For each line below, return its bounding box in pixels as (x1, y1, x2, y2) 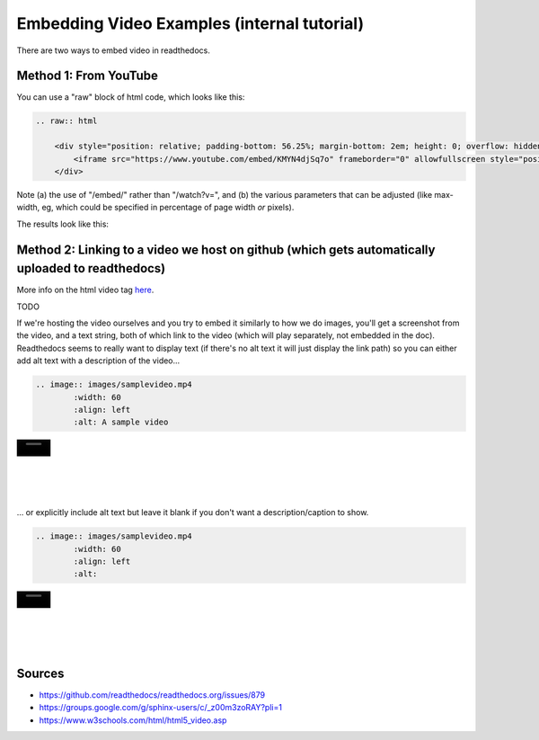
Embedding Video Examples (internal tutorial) (16, 13, 364, 33)
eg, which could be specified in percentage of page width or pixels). (41, 202, 295, 213)
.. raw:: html (35, 116, 98, 126)
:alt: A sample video (73, 417, 169, 427)
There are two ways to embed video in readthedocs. (16, 45, 210, 56)
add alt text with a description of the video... (16, 355, 181, 366)
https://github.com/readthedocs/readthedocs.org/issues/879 (39, 689, 265, 700)
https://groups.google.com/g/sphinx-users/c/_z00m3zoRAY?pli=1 (39, 702, 283, 713)
